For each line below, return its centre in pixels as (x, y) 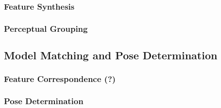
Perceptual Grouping (46, 28)
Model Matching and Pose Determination (111, 55)
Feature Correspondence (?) (60, 79)
